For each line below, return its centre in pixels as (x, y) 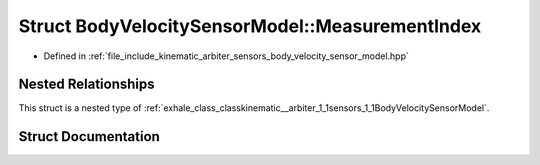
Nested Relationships (86, 84)
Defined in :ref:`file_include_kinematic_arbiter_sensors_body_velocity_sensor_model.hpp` (226, 56)
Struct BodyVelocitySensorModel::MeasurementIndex (250, 26)
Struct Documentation (89, 136)
